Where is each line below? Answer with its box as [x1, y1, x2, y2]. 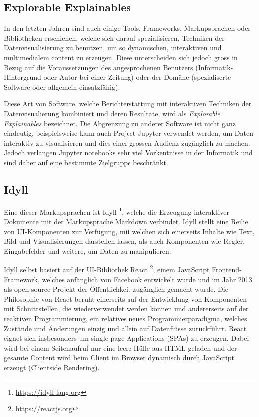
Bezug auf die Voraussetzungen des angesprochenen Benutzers [4, 62, 193, 72]
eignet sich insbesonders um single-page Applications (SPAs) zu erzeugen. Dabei [4, 333, 249, 343]
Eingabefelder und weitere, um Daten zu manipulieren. [4, 245, 171, 256]
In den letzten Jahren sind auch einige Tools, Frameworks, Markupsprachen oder [4, 23, 251, 33]
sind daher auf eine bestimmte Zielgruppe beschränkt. [4, 157, 168, 167]
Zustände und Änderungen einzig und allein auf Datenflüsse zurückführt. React [4, 323, 247, 333]
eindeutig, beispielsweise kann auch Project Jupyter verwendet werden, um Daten [4, 128, 253, 138]
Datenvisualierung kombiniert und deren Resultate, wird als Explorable [4, 108, 220, 118]
